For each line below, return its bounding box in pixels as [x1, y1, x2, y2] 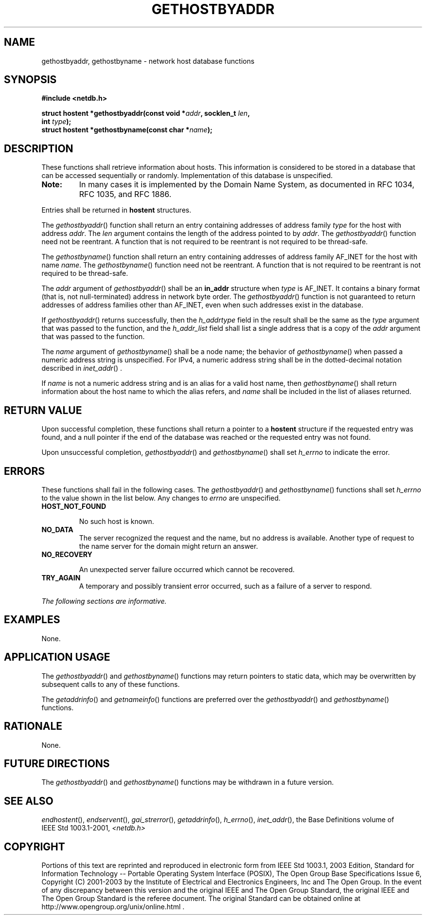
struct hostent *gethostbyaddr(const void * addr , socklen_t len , [41, 109, 250, 118]
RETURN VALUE [4, 404, 82, 416]
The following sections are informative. [41, 596, 167, 605]
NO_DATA [41, 525, 73, 534]
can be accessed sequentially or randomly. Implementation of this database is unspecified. [41, 171, 333, 180]
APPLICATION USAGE [4, 651, 110, 664]
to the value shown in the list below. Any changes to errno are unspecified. [41, 493, 281, 502]
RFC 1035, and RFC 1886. [79, 189, 172, 199]
